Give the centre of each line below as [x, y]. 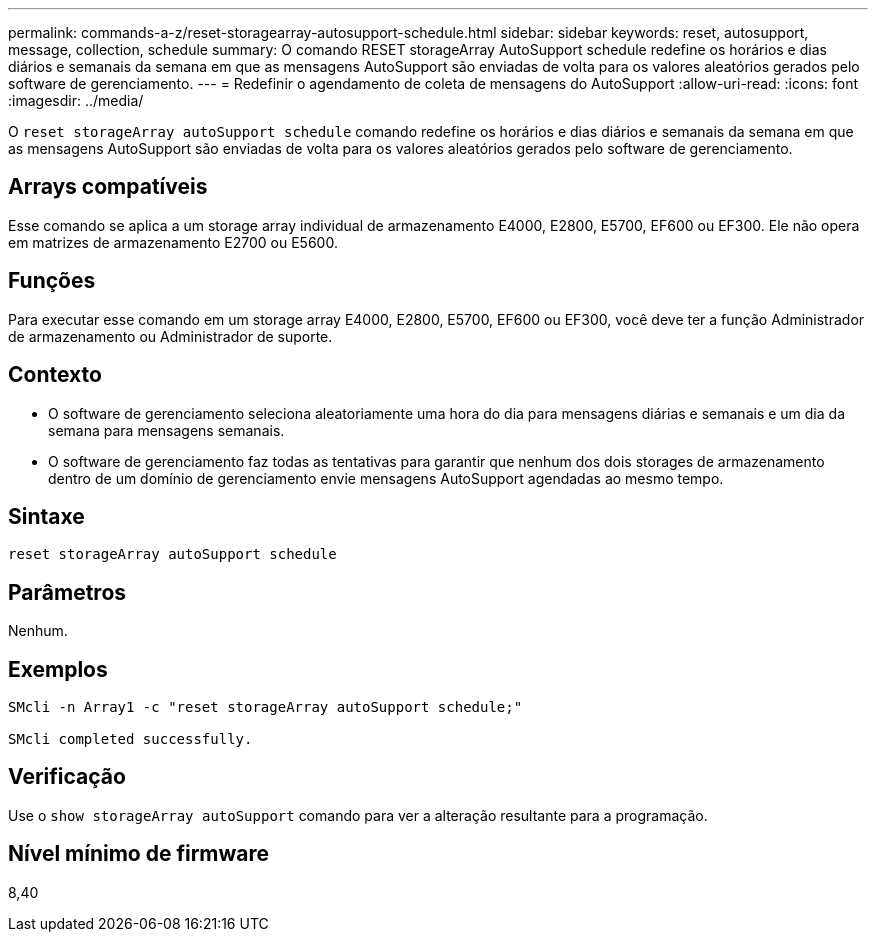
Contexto [55, 375]
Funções [52, 281]
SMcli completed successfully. [130, 739]
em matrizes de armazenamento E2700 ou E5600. [173, 242]
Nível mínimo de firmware [139, 854]
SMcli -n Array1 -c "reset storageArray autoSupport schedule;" [265, 707]
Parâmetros [67, 592]
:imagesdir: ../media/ [76, 100]
